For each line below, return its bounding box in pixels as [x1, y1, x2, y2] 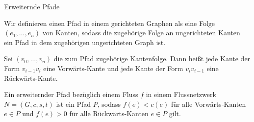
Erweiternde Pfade [4, 1, 60, 11]
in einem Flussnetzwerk [146, 89, 216, 99]
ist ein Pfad [56, 98, 91, 109]
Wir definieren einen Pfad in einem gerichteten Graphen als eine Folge [4, 18, 215, 28]
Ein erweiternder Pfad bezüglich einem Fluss [4, 89, 138, 99]
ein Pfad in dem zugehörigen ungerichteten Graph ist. [4, 37, 166, 47]
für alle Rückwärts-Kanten [69, 108, 149, 119]
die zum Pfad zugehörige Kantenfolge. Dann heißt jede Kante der [53, 53, 251, 64]
